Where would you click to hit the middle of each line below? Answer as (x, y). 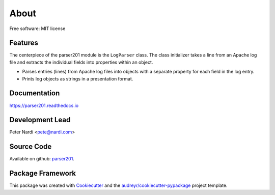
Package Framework (43, 173)
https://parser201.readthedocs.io (44, 105)
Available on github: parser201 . (42, 159)
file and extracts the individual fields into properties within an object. (81, 62)
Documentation (35, 93)
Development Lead (40, 120)
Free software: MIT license (37, 29)
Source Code (31, 147)
